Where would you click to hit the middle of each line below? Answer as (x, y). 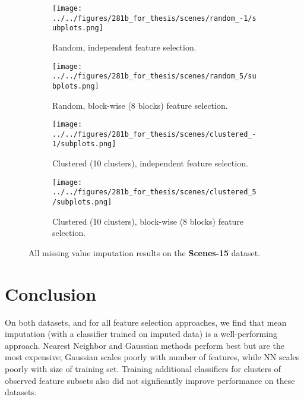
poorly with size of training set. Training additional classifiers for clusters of (143, 368)
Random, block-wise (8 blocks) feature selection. (140, 105)
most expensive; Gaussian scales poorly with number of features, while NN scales (152, 357)
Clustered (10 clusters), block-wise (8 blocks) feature (148, 221)
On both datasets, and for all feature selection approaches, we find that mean (146, 322)
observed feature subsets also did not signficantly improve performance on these (150, 380)
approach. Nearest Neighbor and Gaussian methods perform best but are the (145, 345)
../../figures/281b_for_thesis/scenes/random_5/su (154, 76)
